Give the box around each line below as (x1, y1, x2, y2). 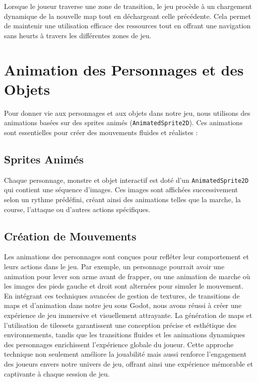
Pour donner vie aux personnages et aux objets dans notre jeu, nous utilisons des (4, 107, 251, 118)
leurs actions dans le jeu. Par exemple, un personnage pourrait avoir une (4, 261, 225, 271)
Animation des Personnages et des (4, 59, 244, 79)
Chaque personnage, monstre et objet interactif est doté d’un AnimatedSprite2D (4, 174, 249, 185)
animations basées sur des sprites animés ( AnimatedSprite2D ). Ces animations (4, 117, 243, 128)
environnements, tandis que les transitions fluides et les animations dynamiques (4, 329, 246, 340)
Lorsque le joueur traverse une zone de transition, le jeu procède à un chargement (4, 1, 252, 11)
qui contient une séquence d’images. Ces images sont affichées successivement (4, 184, 238, 195)
